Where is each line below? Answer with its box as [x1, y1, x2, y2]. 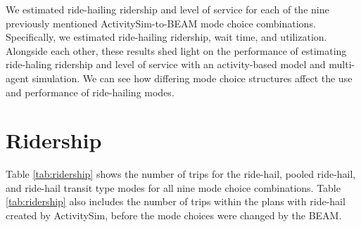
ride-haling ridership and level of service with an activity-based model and [6, 57, 326, 72]
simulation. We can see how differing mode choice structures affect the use [32, 70, 353, 85]
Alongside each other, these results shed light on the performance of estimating [6, 43, 347, 58]
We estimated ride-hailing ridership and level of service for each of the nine [6, 2, 329, 16]
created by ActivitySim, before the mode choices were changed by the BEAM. [6, 208, 342, 223]
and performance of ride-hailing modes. [6, 84, 175, 99]
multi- [329, 57, 355, 72]
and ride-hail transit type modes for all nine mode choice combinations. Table [6, 180, 341, 195]
